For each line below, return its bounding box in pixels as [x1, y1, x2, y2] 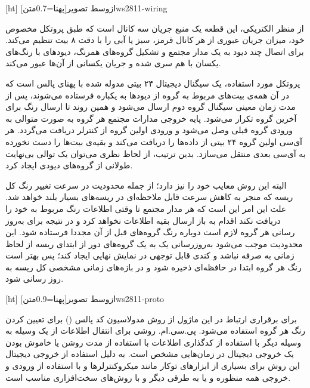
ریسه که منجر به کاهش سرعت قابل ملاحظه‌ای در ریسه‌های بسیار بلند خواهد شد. [5, 190, 293, 203]
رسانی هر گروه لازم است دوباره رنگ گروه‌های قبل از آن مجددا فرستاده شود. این [5, 226, 295, 238]
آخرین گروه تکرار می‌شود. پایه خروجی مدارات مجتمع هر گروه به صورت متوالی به [5, 112, 297, 124]
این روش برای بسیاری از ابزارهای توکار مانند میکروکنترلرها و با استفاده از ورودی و [5, 359, 300, 372]
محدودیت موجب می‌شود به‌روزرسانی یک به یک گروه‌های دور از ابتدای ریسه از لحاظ [5, 237, 303, 250]
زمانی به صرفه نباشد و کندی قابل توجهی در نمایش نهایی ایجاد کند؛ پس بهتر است [5, 249, 294, 261]
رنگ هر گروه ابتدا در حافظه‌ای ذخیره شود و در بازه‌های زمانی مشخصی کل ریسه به [5, 260, 302, 273]
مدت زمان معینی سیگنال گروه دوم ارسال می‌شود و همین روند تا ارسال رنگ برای [5, 100, 296, 113]
